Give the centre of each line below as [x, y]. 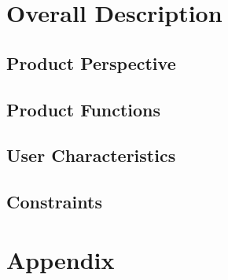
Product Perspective [91, 63]
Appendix [61, 259]
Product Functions [84, 109]
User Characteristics [91, 155]
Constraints [54, 202]
